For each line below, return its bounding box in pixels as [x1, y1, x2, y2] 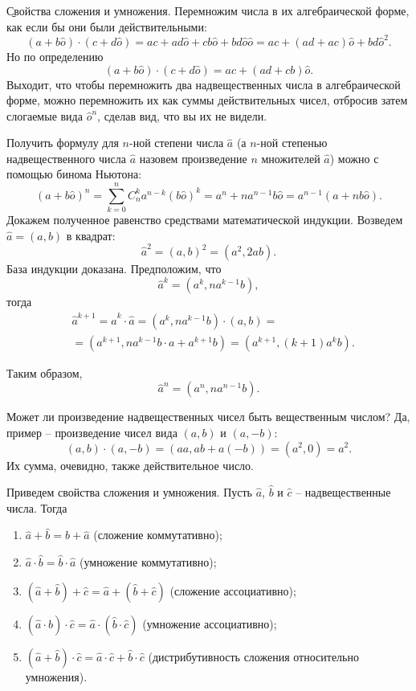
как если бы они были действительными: [6, 18, 207, 35]
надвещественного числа [6, 149, 126, 166]
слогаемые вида [6, 107, 83, 124]
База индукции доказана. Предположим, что [6, 260, 222, 277]
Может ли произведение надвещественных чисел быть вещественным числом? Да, [6, 408, 410, 425]
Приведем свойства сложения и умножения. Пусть [6, 484, 252, 501]
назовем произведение [139, 149, 247, 166]
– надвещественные [296, 484, 391, 501]
